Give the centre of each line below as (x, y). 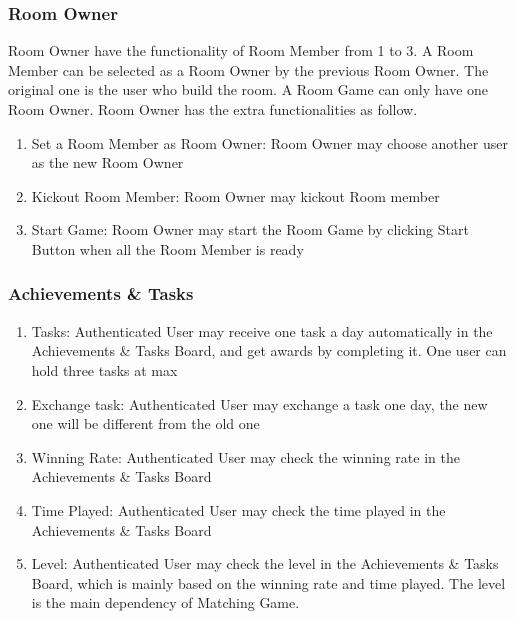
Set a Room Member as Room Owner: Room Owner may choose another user (269, 142)
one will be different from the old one (145, 423)
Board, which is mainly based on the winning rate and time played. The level (268, 582)
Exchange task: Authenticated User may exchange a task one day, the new (259, 403)
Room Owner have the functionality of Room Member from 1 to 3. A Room (241, 50)
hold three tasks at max (104, 369)
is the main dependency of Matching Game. (165, 602)
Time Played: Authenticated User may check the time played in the (238, 509)
